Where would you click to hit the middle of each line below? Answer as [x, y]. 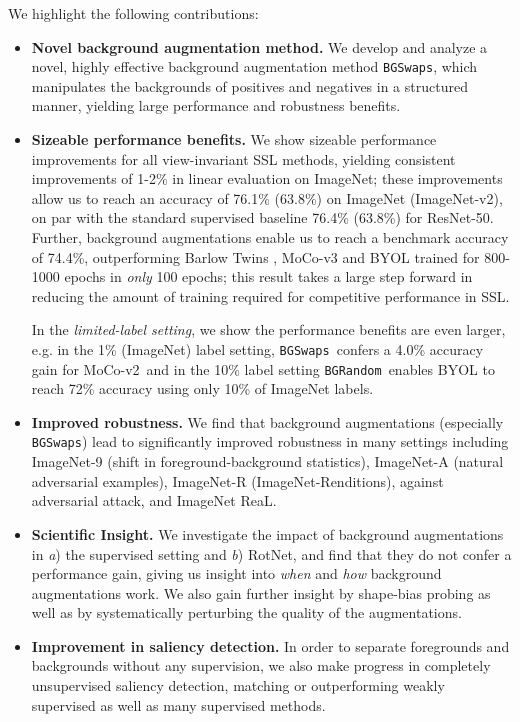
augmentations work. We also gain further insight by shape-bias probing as [261, 592]
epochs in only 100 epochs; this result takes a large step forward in [268, 276]
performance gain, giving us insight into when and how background [236, 573]
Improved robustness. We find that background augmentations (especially [267, 421]
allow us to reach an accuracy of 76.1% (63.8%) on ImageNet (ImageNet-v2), [267, 197]
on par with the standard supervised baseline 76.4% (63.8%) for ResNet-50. [262, 217]
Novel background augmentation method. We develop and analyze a [259, 46]
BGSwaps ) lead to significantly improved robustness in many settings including [270, 441]
